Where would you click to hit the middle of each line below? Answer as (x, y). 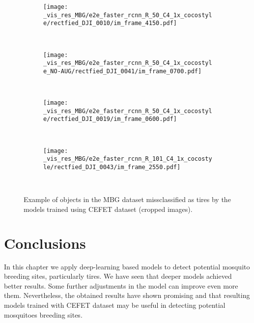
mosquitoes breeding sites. (43, 314)
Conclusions (45, 243)
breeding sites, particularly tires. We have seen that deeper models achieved (118, 276)
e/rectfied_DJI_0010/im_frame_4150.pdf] (110, 23)
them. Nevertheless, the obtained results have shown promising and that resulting (127, 295)
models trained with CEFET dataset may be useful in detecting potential (115, 305)
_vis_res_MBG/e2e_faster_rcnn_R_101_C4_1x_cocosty (128, 159)
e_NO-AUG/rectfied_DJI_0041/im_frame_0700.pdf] (123, 71)
